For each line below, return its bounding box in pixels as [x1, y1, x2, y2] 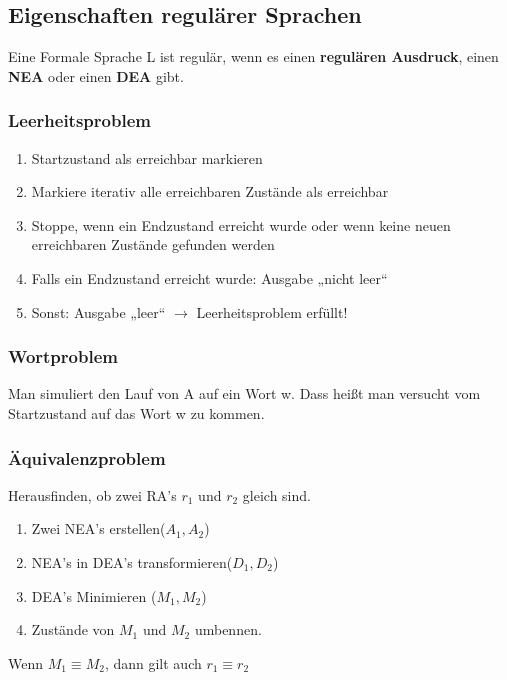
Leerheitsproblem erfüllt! [196, 301, 348, 322]
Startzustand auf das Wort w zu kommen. [8, 402, 265, 423]
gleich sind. [242, 484, 311, 505]
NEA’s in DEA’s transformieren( [31, 551, 233, 572]
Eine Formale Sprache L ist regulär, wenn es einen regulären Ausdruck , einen [8, 46, 499, 67]
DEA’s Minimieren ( [31, 585, 157, 606]
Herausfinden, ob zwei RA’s [8, 484, 177, 505]
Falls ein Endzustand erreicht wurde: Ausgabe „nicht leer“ [31, 267, 388, 288]
